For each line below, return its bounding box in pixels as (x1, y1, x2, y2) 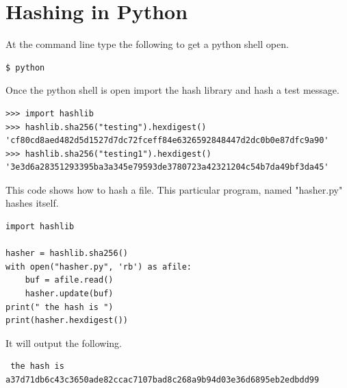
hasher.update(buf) (25, 289, 114, 299)
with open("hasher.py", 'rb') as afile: (5, 261, 192, 272)
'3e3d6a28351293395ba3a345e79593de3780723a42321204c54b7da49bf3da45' (5, 162, 329, 172)
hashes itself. (5, 196, 59, 210)
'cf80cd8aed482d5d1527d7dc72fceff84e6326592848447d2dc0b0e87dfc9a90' (5, 135, 329, 146)
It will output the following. (5, 335, 122, 350)
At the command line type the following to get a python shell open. (5, 37, 289, 51)
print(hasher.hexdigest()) (5, 315, 128, 326)
